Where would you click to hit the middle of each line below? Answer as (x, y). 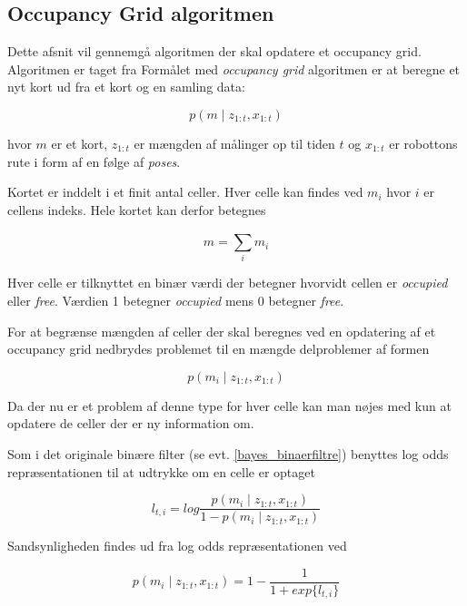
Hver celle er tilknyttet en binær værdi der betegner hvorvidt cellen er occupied (228, 283)
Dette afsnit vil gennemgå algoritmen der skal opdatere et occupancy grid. (214, 51)
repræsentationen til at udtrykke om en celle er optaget (161, 471)
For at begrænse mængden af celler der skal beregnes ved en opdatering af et (222, 331)
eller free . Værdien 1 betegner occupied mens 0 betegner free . (176, 301)
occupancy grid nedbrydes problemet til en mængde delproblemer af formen (219, 349)
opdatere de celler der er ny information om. (131, 423)
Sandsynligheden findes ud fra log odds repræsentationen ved (177, 546)
